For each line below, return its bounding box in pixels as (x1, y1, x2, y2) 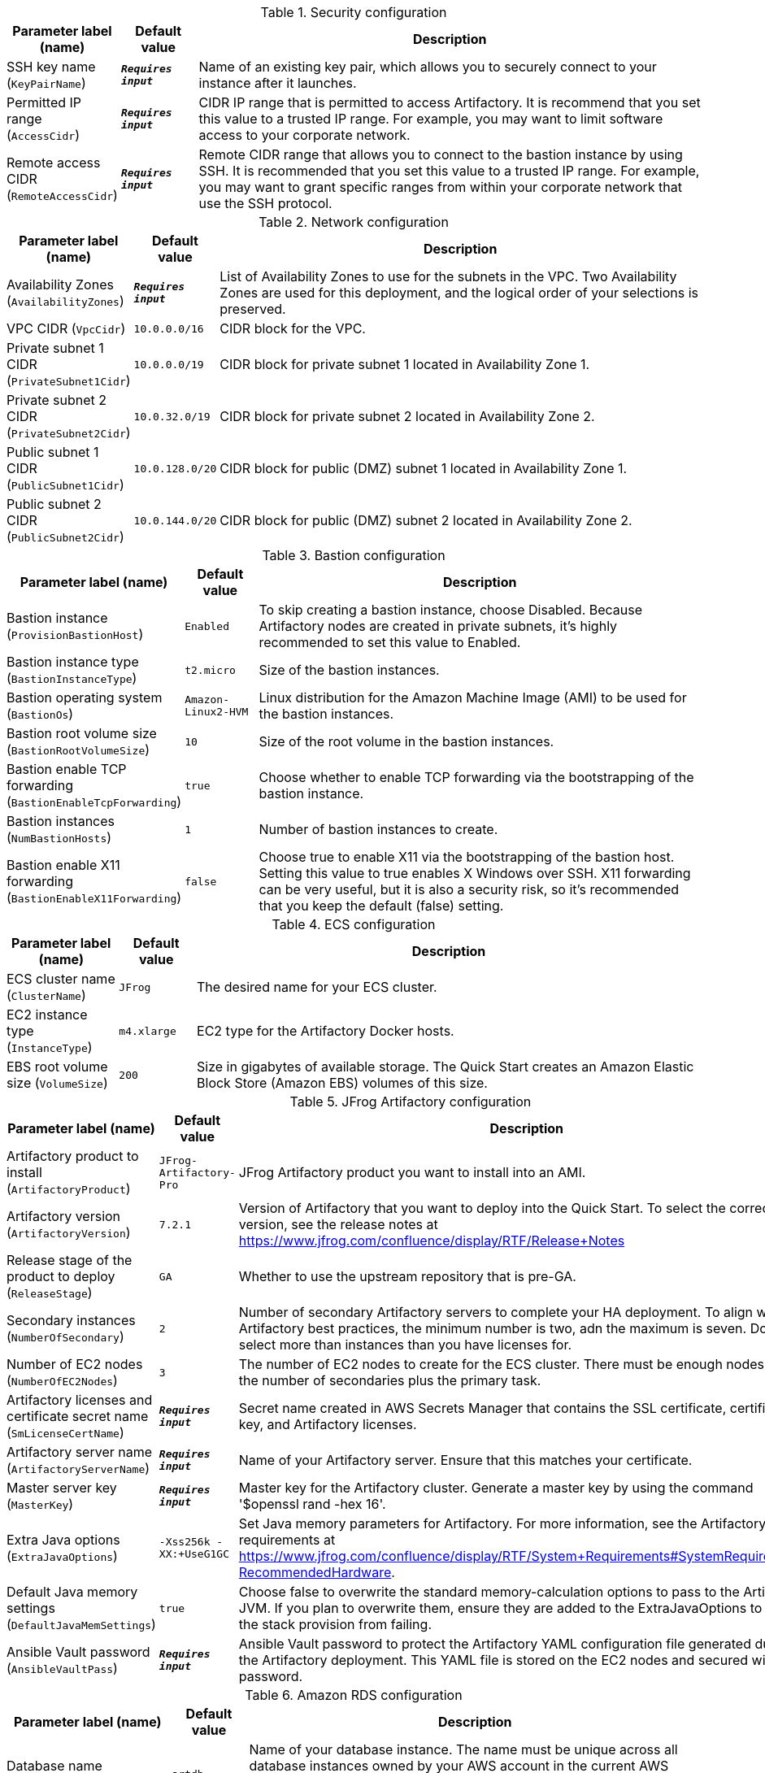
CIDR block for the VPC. (220, 320, 366, 337)
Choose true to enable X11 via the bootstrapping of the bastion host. (259, 849, 675, 865)
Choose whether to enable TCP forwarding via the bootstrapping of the (259, 769, 694, 785)
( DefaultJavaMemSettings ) (7, 1616, 156, 1632)
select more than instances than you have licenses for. (238, 1336, 572, 1353)
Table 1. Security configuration (260, 4, 447, 20)
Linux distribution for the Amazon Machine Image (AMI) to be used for (259, 689, 687, 706)
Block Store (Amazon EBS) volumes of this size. (197, 1075, 488, 1091)
